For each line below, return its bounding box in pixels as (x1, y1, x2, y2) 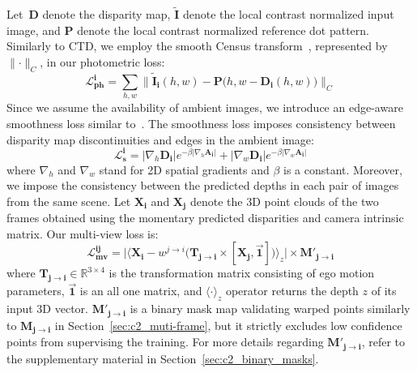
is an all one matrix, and (79, 282, 202, 299)
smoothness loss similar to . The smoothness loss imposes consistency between (6, 114, 396, 131)
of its (371, 282, 397, 299)
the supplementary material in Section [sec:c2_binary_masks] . (6, 349, 319, 367)
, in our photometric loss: (40, 54, 165, 70)
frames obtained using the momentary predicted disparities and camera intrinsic (6, 209, 404, 226)
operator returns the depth (225, 282, 359, 299)
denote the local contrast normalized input (182, 6, 394, 23)
